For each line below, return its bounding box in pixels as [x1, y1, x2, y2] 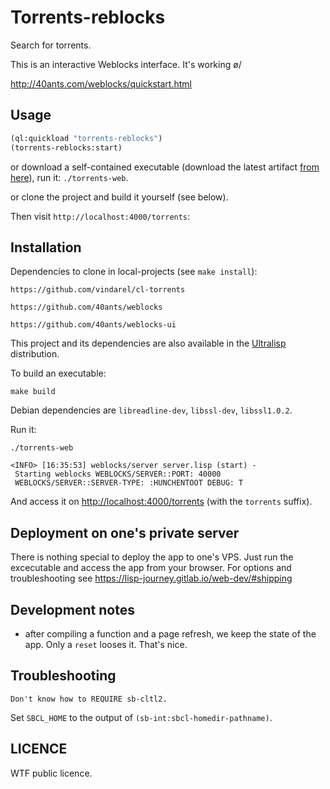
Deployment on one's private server [10, 524, 240, 541]
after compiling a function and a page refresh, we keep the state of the [24, 627, 317, 640]
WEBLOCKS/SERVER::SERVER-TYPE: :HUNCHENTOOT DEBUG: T [14, 478, 244, 488]
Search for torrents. [10, 39, 92, 51]
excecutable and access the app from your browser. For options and [10, 562, 292, 574]
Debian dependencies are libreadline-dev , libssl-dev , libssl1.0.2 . [10, 404, 293, 416]
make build [10, 387, 56, 397]
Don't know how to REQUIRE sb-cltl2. [10, 694, 168, 704]
